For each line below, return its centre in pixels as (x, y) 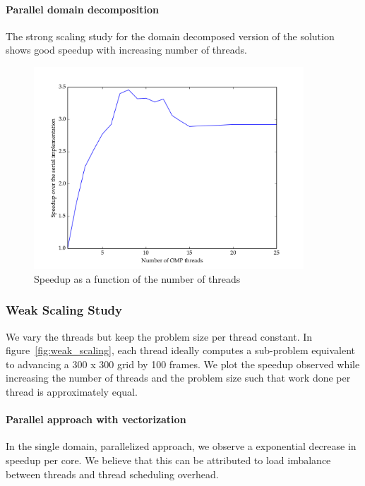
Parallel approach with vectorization (96, 419)
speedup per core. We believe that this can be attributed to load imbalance (168, 460)
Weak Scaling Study (64, 310)
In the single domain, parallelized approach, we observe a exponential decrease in (181, 446)
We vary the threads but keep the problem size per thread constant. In (159, 336)
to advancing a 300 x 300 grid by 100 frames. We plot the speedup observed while (183, 364)
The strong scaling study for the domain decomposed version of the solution (170, 36)
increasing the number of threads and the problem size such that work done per (178, 378)
